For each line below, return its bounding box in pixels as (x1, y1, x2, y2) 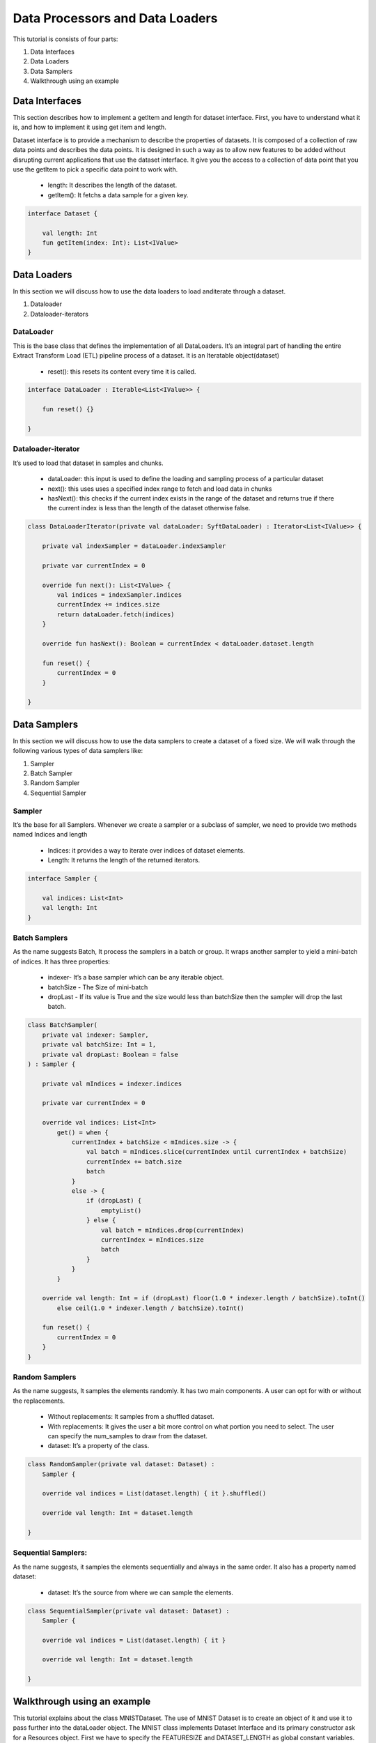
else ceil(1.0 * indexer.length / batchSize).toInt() (56, 1304, 244, 1312)
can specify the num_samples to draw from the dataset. (47, 1431, 208, 1440)
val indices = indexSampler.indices (56, 591, 182, 599)
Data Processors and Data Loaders (13, 10, 218, 26)
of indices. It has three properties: (13, 957, 111, 966)
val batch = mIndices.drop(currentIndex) (101, 1226, 244, 1234)
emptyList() (101, 1206, 142, 1215)
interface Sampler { (27, 875, 97, 883)
